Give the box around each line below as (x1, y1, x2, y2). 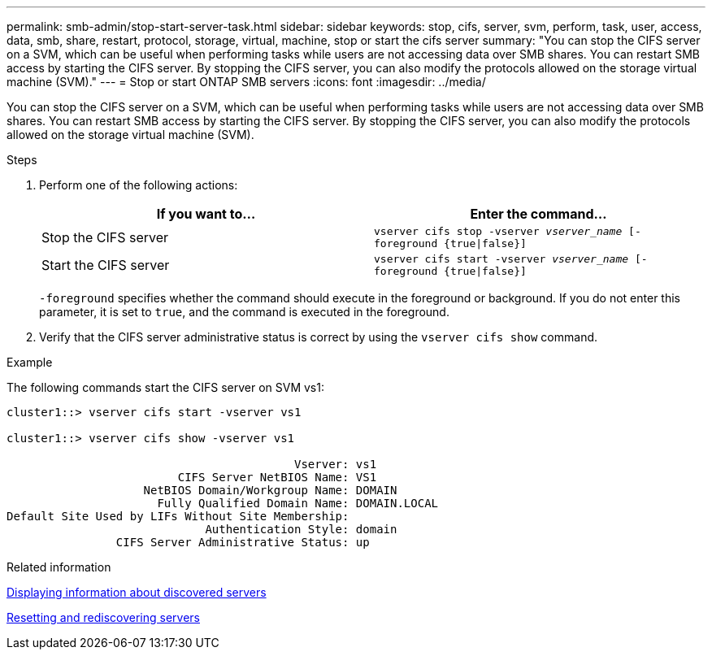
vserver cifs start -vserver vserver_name (374, 253, 629, 265)
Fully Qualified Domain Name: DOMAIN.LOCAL (157, 497, 439, 510)
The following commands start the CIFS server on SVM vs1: (7, 380, 324, 394)
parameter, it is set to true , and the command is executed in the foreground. (39, 305, 449, 319)
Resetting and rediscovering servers (7, 610, 200, 624)
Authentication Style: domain (205, 523, 397, 536)
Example (7, 355, 53, 369)
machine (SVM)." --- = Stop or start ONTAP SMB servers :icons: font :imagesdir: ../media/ (7, 75, 486, 89)
